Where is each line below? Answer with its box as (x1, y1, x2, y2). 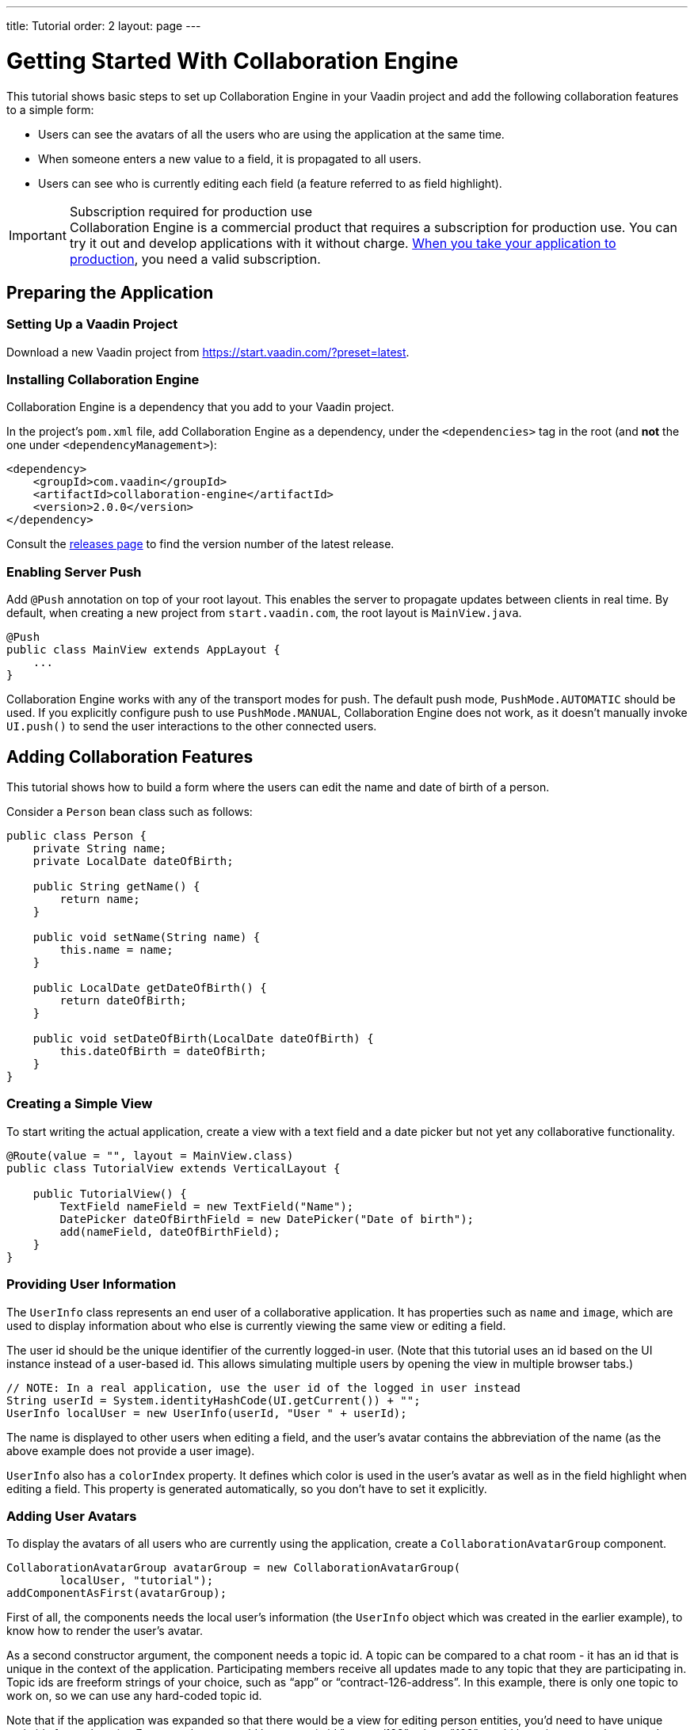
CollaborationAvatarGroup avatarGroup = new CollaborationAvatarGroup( (6, 1561, 461, 1575)
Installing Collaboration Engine (6, 372, 200, 388)
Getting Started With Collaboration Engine (6, 47, 459, 74)
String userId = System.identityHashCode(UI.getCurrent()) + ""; (6, 1393, 421, 1407)
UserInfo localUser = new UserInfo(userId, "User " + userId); (6, 1406, 407, 1419)
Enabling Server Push (6, 563, 142, 580)
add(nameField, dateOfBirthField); (59, 1225, 280, 1238)
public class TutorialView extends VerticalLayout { (6, 1161, 341, 1175)
